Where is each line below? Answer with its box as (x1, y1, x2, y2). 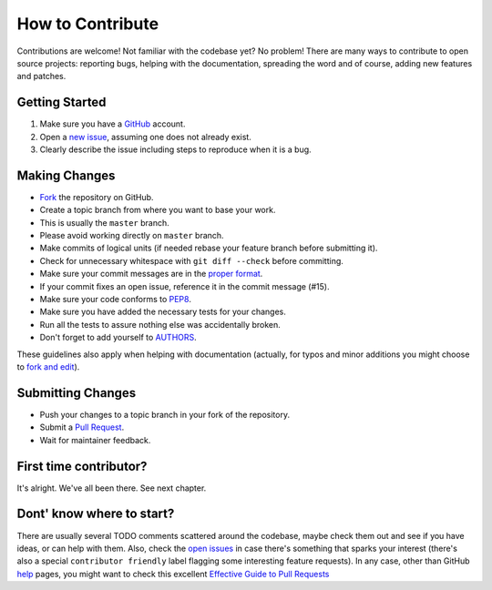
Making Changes (16, 168, 116, 183)
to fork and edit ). (16, 361, 80, 372)
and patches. (16, 71, 67, 82)
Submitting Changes (16, 385, 137, 401)
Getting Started (16, 95, 107, 110)
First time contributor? (16, 458, 148, 473)
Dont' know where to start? (16, 506, 175, 522)
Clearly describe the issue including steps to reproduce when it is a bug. (39, 144, 312, 155)
